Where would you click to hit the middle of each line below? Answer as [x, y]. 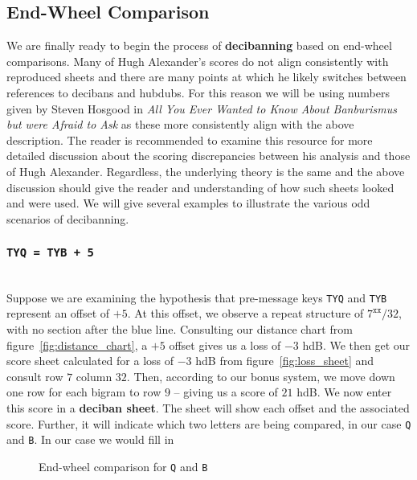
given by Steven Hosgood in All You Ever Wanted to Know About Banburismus [202, 108]
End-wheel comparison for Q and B [123, 466]
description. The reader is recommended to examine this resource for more [190, 139]
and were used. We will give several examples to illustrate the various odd [188, 203]
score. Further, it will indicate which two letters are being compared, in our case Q [209, 423]
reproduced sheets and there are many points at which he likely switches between [206, 77]
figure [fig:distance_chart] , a [77, 345]
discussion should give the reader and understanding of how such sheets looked [200, 187]
